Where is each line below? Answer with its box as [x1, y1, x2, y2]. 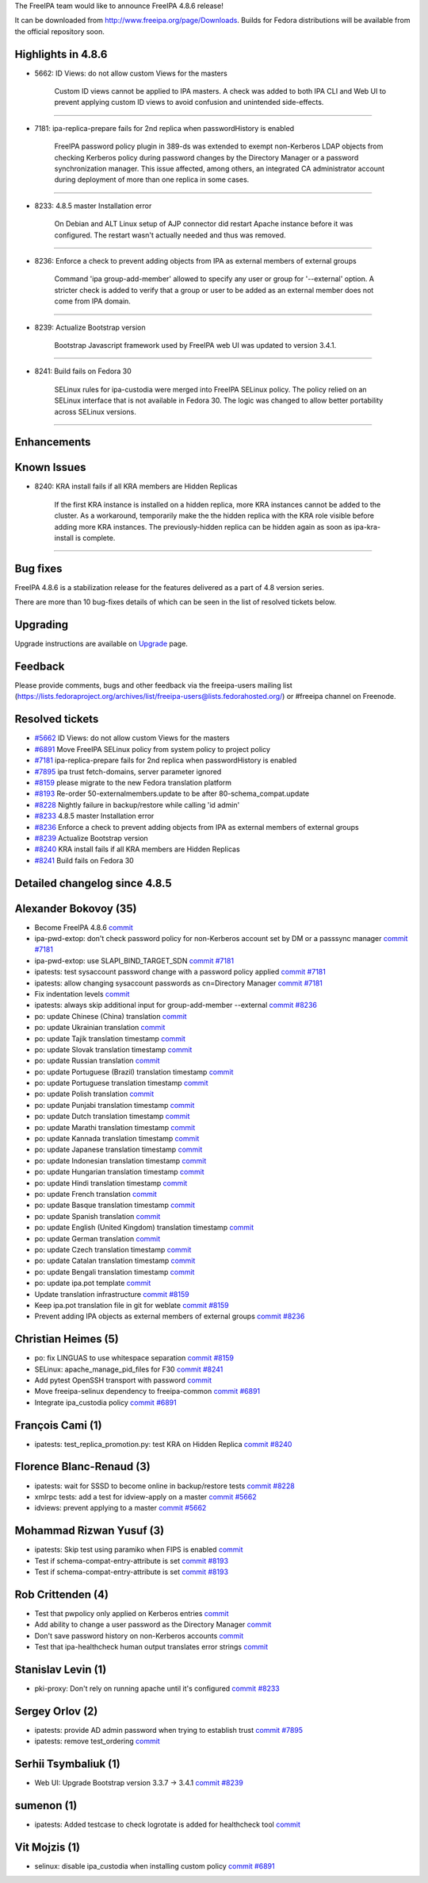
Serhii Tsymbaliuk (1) [14, 1758, 120, 1771]
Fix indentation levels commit [34, 989, 130, 998]
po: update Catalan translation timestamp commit [34, 1256, 196, 1266]
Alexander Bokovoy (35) [14, 901, 137, 915]
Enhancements [14, 435, 91, 449]
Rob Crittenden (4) [14, 1588, 109, 1601]
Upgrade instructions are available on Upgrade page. [14, 639, 188, 649]
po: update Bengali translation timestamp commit [34, 1267, 195, 1276]
